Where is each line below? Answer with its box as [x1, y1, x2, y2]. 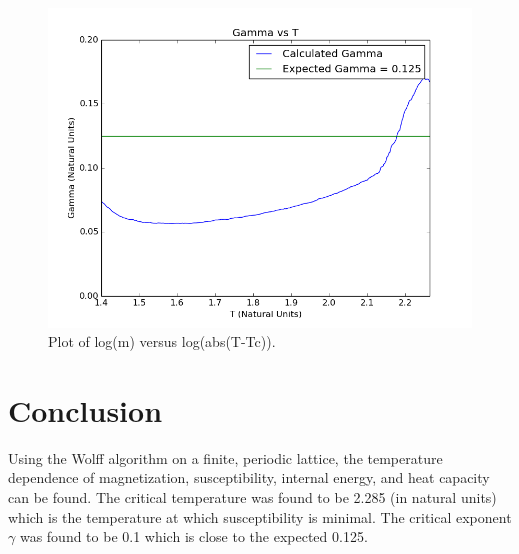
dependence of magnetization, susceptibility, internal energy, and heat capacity [8, 467, 490, 488]
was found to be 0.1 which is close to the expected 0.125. [19, 526, 368, 547]
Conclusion [8, 389, 163, 430]
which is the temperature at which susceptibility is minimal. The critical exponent [8, 506, 512, 527]
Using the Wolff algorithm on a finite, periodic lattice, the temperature [8, 447, 443, 468]
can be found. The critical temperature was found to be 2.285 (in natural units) [8, 487, 497, 508]
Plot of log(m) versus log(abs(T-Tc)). [48, 331, 276, 352]
